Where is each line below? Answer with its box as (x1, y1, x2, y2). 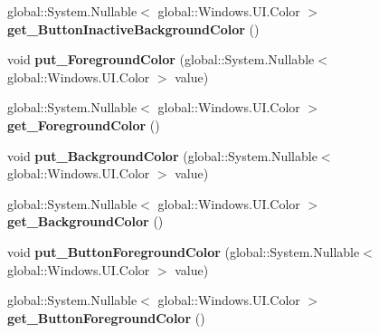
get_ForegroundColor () (7, 115, 160, 134)
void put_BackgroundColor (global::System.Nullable (7, 146, 317, 165)
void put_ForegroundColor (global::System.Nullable (7, 50, 315, 69)
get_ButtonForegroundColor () (7, 308, 205, 327)
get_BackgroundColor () (7, 212, 164, 231)
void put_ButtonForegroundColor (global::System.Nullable (7, 242, 360, 261)
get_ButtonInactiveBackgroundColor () (7, 19, 260, 38)
